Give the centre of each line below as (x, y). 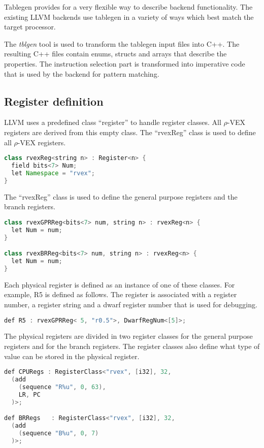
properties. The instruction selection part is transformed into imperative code (125, 63)
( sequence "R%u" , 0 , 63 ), (62, 387)
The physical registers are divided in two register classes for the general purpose (128, 336)
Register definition (54, 101)
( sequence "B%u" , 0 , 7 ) (59, 433)
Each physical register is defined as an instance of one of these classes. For (120, 284)
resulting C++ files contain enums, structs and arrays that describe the (115, 54)
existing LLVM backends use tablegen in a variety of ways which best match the (129, 17)
